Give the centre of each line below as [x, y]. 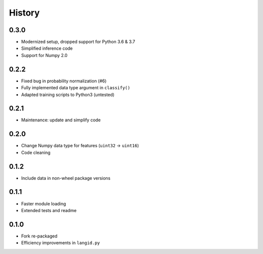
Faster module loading [44, 204]
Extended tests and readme [49, 210]
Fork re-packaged [39, 236]
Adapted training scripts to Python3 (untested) [68, 95]
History [24, 13]
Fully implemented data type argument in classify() [76, 88]
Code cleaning [36, 152]
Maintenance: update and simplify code [61, 120]
